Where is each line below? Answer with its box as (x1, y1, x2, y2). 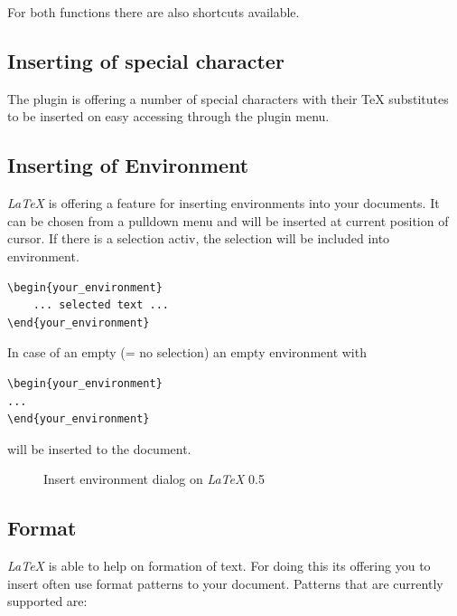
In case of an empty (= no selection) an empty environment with (7, 343, 367, 362)
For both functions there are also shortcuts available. (7, 3, 300, 21)
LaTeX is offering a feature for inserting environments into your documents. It (7, 194, 440, 213)
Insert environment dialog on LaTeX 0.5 (43, 469, 265, 488)
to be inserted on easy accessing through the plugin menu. (7, 107, 330, 126)
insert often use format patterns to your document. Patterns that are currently (7, 573, 443, 592)
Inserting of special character (7, 46, 284, 74)
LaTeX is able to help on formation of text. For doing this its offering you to (7, 556, 431, 575)
